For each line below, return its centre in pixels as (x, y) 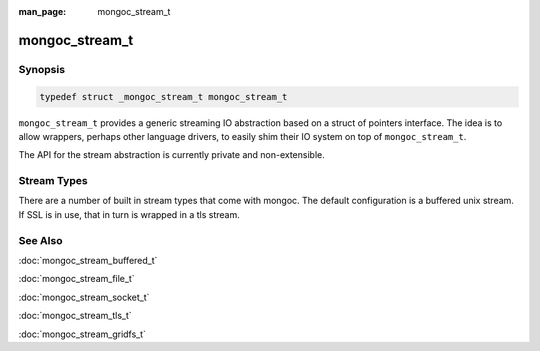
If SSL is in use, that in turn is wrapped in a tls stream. (129, 214)
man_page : (42, 11)
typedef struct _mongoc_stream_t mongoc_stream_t (163, 96)
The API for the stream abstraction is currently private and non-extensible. (171, 155)
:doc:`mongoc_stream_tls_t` (75, 316)
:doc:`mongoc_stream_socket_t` (84, 297)
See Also (40, 240)
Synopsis (41, 69)
